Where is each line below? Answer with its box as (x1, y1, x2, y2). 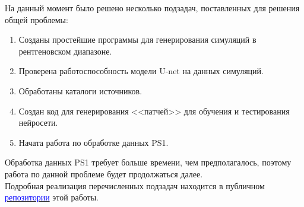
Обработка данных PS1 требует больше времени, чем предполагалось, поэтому (5, 156, 292, 168)
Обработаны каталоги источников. (18, 84, 142, 97)
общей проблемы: (5, 13, 68, 26)
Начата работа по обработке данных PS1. (18, 136, 169, 148)
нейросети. (18, 116, 58, 129)
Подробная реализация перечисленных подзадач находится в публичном (5, 179, 265, 192)
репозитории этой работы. (5, 191, 99, 203)
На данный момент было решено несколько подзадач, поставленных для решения (5, 2, 300, 14)
